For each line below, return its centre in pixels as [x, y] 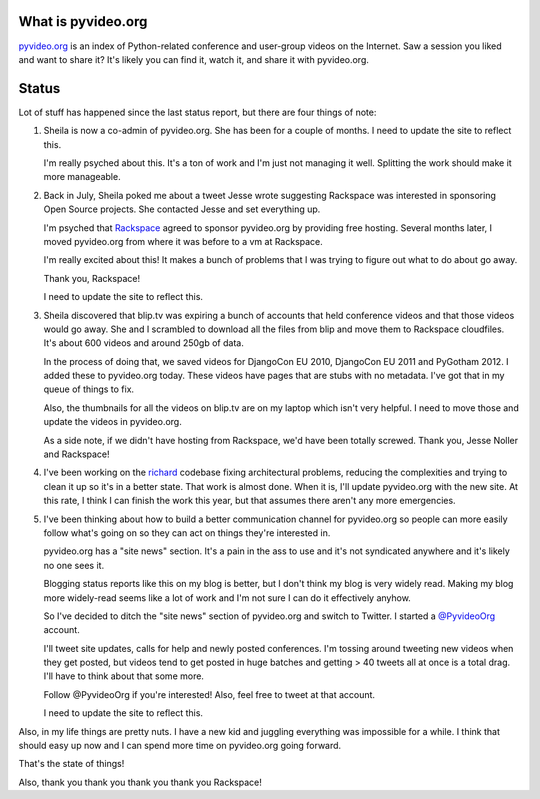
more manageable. [82, 177]
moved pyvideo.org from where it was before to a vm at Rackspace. [183, 241]
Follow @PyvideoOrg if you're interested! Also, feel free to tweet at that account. [209, 694]
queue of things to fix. [89, 389]
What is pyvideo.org [83, 21]
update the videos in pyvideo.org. [112, 422]
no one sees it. [74, 565]
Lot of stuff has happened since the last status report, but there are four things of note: [197, 112]
